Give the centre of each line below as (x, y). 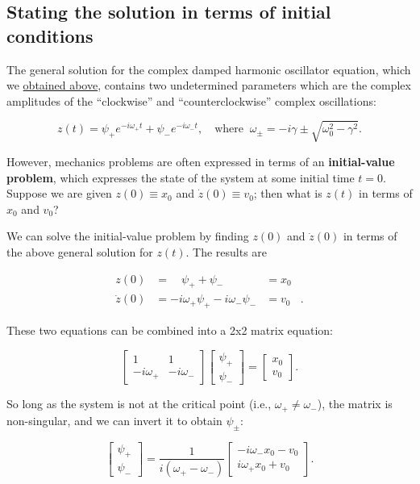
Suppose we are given (59, 193)
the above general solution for (80, 251)
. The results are (227, 251)
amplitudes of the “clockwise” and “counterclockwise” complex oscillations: (191, 100)
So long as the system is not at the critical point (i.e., (139, 404)
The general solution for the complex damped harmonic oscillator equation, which (209, 69)
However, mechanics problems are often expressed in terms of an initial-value (201, 161)
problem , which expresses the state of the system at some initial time (181, 177)
